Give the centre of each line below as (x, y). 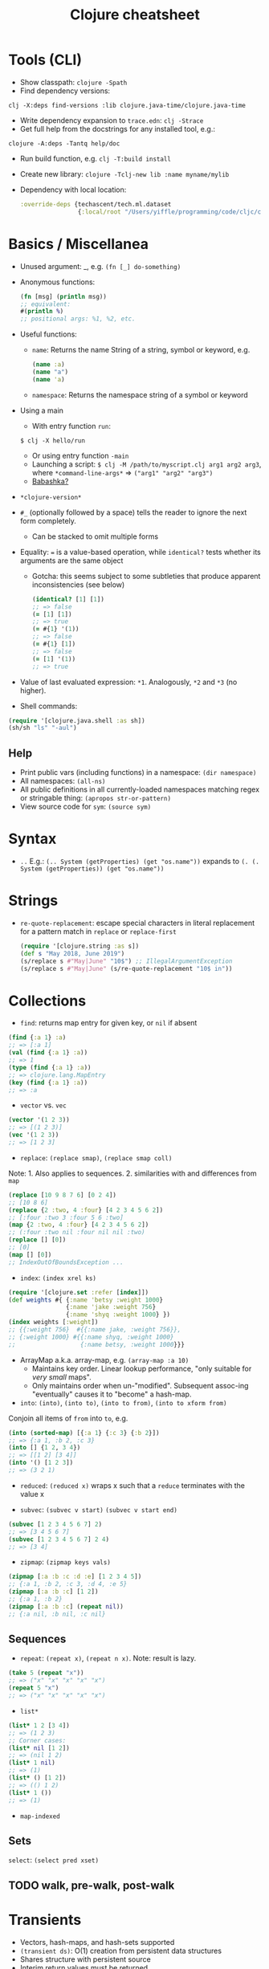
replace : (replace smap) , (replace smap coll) (96, 1157)
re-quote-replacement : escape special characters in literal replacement (137, 923)
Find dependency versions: (65, 91)
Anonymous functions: (57, 282)
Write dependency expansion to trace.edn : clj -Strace (112, 120)
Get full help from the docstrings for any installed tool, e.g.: (117, 128)
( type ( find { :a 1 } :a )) (50, 1067)
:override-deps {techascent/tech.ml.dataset (96, 204)
